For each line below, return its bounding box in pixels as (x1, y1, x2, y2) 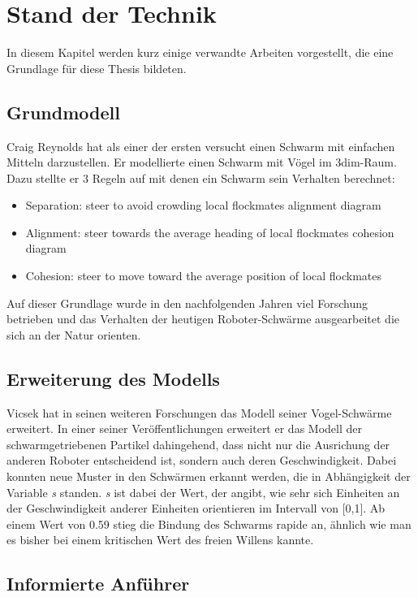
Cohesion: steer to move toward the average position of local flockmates (25, 267, 382, 284)
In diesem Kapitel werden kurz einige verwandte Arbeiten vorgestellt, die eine (6, 44, 394, 61)
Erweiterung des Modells (6, 366, 220, 391)
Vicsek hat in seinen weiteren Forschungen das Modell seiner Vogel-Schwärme (6, 404, 392, 421)
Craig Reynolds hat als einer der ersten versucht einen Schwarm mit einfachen (6, 137, 395, 154)
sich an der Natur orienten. (6, 326, 141, 343)
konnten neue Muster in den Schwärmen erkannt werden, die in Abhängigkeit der (6, 468, 411, 485)
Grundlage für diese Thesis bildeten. (6, 59, 187, 76)
